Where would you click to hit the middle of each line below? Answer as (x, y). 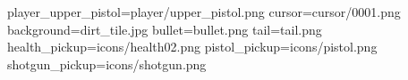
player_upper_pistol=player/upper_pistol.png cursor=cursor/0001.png (204, 12)
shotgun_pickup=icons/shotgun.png (107, 64)
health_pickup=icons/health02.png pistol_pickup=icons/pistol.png (192, 47)
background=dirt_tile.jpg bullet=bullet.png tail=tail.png (165, 29)
